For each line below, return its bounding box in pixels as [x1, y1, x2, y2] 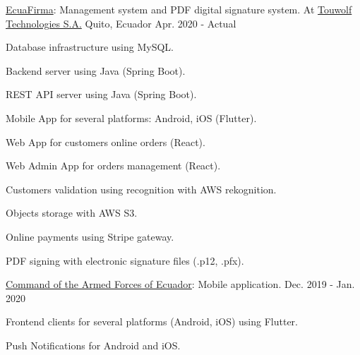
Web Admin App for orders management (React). [6, 158, 221, 173]
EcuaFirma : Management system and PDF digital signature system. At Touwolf [6, 2, 352, 16]
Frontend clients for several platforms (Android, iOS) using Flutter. [6, 314, 298, 329]
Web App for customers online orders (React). [6, 134, 205, 149]
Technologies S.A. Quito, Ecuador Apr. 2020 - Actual [6, 16, 236, 30]
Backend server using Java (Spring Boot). [6, 63, 186, 78]
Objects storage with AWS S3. [6, 205, 138, 220]
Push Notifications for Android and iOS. [6, 337, 181, 352]
